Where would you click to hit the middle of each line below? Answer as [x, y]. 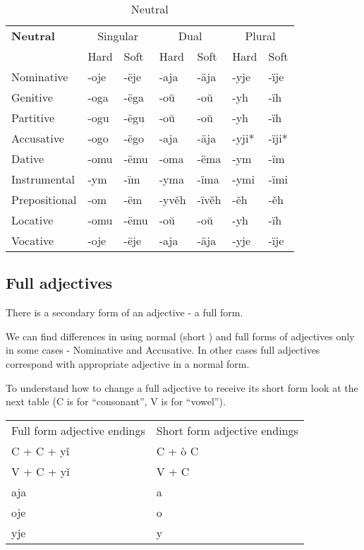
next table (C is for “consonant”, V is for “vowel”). [116, 401]
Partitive [33, 118]
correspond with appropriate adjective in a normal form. [128, 363]
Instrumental [43, 179]
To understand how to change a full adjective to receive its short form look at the [182, 387]
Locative [32, 220]
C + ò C [177, 450]
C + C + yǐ [41, 450]
